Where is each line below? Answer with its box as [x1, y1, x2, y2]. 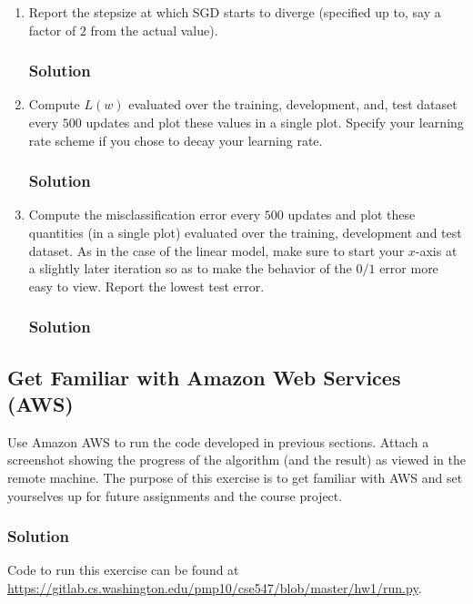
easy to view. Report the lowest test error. [28, 276, 265, 295]
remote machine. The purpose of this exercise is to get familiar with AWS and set [7, 468, 463, 486]
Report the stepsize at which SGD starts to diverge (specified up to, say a [28, 3, 441, 21]
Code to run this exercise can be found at [7, 560, 239, 579]
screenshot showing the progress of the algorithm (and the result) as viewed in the [7, 450, 466, 469]
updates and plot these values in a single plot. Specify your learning [86, 113, 464, 131]
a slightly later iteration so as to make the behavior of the [28, 259, 352, 278]
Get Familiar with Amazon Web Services [7, 363, 401, 391]
